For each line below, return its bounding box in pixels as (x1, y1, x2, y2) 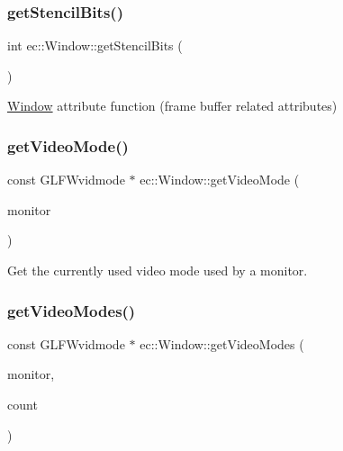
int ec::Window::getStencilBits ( (7, 36, 183, 55)
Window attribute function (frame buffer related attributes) (7, 96, 338, 115)
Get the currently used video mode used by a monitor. (7, 261, 308, 279)
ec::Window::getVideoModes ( (140, 334, 304, 353)
